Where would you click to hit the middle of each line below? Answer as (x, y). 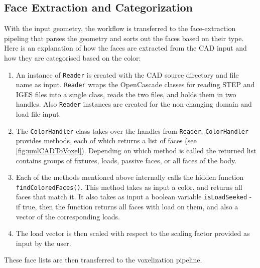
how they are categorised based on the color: (73, 57)
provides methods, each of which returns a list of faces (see (106, 141)
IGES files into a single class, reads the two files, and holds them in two (126, 94)
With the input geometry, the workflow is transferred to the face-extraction (120, 28)
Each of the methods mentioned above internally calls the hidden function (130, 177)
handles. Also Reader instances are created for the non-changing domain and (134, 104)
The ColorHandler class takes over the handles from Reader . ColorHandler (132, 130)
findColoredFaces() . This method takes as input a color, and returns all (129, 187)
